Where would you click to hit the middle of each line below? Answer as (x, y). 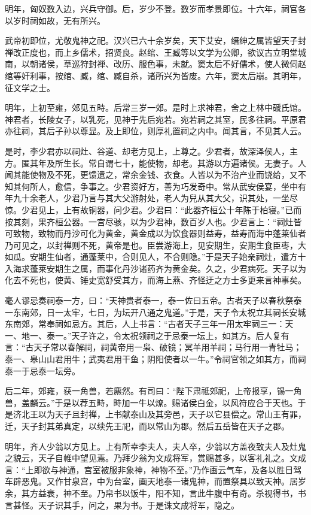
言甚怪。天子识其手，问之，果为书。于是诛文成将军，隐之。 (122, 505)
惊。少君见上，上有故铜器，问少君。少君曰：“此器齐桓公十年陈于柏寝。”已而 (153, 209)
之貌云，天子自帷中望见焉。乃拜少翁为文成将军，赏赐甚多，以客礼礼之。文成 (155, 458)
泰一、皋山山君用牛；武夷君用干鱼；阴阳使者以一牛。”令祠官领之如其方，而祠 (155, 359)
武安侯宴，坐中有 (272, 186)
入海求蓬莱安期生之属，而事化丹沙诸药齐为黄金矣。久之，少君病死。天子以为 (155, 268)
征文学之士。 (30, 87)
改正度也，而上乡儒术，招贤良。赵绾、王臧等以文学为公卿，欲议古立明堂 (155, 52)
